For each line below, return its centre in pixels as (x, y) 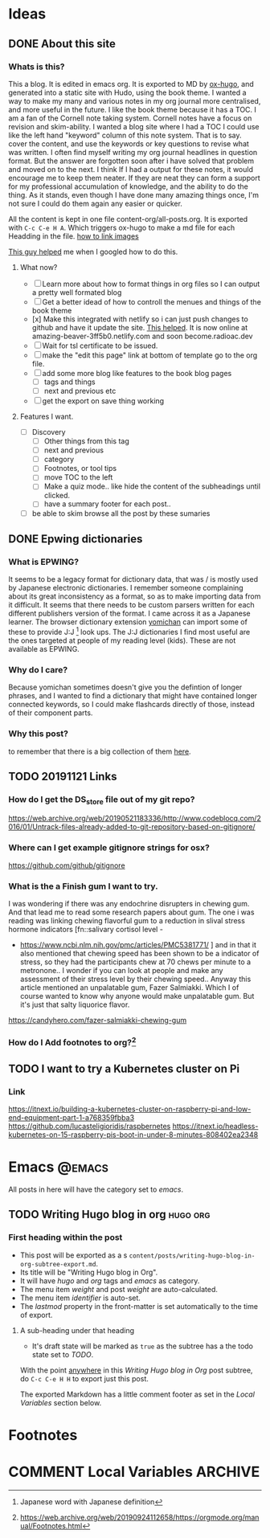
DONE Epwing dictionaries (76, 539)
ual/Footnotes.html (51, 1526)
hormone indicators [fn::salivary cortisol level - (86, 930)
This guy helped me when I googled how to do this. (93, 252)
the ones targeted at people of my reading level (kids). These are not (122, 640)
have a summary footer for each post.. (107, 504)
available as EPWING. (44, 648)
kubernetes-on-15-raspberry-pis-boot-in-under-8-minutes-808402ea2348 (133, 1135)
